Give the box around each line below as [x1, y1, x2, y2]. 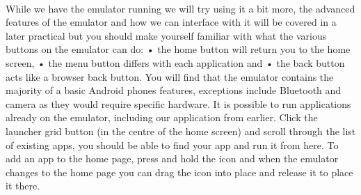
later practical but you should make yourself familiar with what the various [6, 28, 327, 42]
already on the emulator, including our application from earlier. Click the [6, 110, 318, 125]
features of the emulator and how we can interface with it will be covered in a [6, 15, 337, 29]
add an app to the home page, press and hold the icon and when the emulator [6, 151, 339, 166]
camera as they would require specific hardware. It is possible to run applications [6, 96, 351, 111]
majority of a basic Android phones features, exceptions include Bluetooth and [6, 83, 342, 97]
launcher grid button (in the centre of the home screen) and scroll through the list [6, 123, 356, 138]
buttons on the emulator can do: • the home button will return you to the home [6, 42, 351, 56]
